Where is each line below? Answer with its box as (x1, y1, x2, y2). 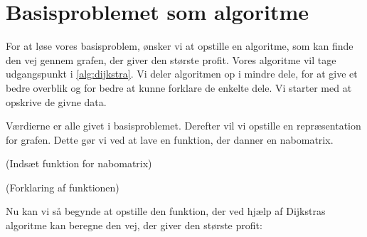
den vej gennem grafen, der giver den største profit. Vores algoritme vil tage (6, 52, 336, 67)
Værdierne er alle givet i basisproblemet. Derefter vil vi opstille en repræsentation (6, 118, 361, 133)
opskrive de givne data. (6, 94, 107, 109)
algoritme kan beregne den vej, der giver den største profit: (6, 218, 262, 233)
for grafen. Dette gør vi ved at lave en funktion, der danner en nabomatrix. (6, 132, 334, 147)
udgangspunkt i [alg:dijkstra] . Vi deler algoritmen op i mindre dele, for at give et (6, 66, 358, 81)
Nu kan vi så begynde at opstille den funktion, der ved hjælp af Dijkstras (6, 204, 326, 218)
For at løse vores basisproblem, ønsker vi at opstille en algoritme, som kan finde (6, 38, 353, 53)
